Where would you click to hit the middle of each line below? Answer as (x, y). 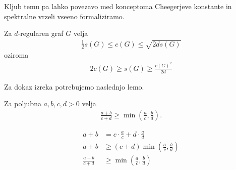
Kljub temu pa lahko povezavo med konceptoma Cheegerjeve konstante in (118, 6)
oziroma (16, 55)
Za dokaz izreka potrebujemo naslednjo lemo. (74, 86)
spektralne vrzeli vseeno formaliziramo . (64, 16)
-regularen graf (41, 33)
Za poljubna (23, 103)
